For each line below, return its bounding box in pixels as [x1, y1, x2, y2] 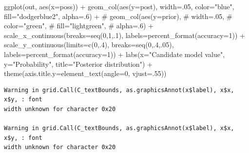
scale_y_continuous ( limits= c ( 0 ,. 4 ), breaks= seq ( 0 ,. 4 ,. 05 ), [4, 39, 174, 50]
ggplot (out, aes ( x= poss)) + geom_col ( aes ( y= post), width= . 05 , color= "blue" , [4, 1, 234, 11]
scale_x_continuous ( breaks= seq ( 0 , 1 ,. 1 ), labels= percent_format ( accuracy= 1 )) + [4, 30, 245, 40]
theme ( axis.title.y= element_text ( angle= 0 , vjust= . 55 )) [4, 68, 167, 78]
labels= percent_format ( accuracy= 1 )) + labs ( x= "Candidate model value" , [4, 49, 225, 59]
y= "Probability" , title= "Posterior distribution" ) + [4, 58, 153, 69]
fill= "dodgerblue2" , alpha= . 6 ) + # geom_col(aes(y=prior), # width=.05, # [4, 11, 232, 21]
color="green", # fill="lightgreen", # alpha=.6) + [4, 20, 153, 31]
